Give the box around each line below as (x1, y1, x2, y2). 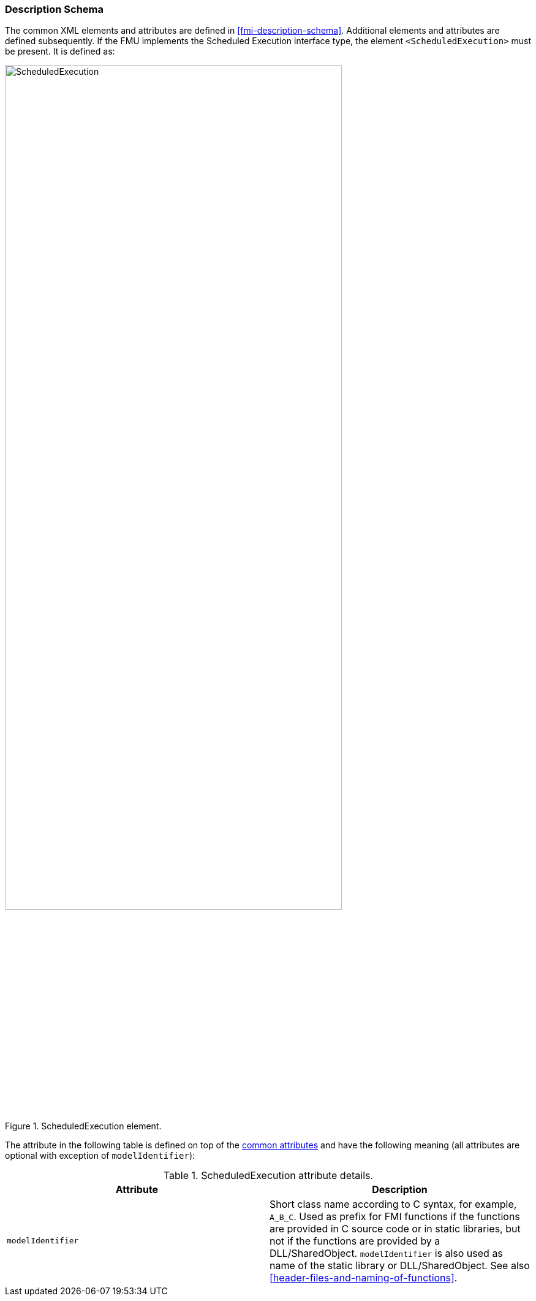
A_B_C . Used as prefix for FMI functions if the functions (270, 1210, 520, 1223)
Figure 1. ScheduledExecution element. (5, 1120, 162, 1131)
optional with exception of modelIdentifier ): (5, 1150, 195, 1161)
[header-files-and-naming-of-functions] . (270, 1271, 458, 1284)
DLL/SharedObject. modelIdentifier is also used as (270, 1246, 503, 1259)
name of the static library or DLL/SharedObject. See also (270, 1259, 530, 1272)
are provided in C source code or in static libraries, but (270, 1222, 521, 1235)
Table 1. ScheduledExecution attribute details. (163, 1169, 374, 1181)
